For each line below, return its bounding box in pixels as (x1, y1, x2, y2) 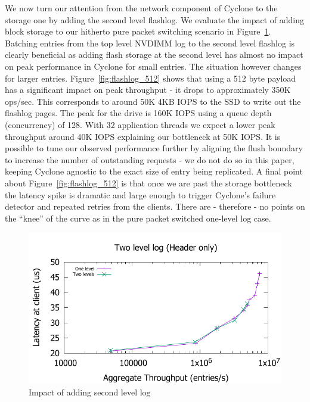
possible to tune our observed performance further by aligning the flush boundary (5, 142, 303, 154)
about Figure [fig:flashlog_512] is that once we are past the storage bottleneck (5, 176, 292, 189)
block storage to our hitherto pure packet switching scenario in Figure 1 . (5, 25, 271, 38)
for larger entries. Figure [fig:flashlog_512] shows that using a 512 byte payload (5, 71, 296, 84)
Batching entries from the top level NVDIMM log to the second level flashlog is (5, 36, 295, 49)
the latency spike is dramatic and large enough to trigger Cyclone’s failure (5, 188, 276, 201)
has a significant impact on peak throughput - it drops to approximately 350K (5, 83, 291, 96)
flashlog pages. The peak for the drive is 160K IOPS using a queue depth (5, 107, 272, 119)
